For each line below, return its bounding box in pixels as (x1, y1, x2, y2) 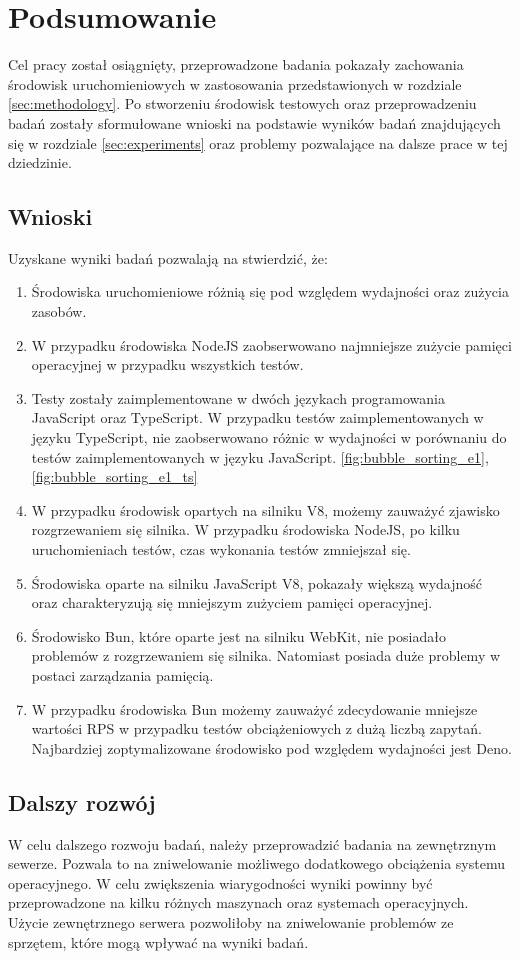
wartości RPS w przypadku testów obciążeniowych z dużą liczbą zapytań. (31, 718, 482, 739)
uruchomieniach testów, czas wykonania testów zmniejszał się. (31, 539, 411, 560)
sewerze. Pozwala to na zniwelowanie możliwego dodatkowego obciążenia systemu (8, 853, 505, 874)
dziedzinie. (8, 152, 72, 173)
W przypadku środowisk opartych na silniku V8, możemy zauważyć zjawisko (31, 499, 500, 520)
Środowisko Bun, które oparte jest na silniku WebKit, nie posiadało (31, 625, 446, 646)
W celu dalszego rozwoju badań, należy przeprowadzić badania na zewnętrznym (8, 833, 497, 854)
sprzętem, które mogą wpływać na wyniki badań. (8, 931, 309, 952)
